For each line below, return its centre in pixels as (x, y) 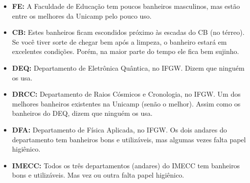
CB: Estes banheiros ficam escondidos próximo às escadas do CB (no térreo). (128, 32)
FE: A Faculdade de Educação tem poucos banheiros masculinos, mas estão (126, 6)
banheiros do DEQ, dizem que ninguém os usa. (82, 113)
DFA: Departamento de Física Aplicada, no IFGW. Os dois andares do (119, 129)
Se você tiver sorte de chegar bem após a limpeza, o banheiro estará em (119, 41)
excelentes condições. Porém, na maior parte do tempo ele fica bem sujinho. (125, 51)
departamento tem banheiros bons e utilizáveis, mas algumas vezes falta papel (129, 139)
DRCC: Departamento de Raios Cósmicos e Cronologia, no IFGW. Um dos (126, 94)
